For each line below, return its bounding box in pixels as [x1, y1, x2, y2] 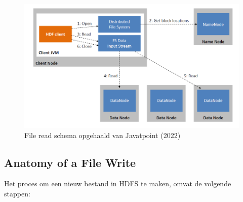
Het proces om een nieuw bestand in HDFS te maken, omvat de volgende [4, 178, 231, 189]
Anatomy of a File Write [4, 154, 136, 170]
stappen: [4, 188, 30, 199]
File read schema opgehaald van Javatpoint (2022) [24, 129, 181, 140]
